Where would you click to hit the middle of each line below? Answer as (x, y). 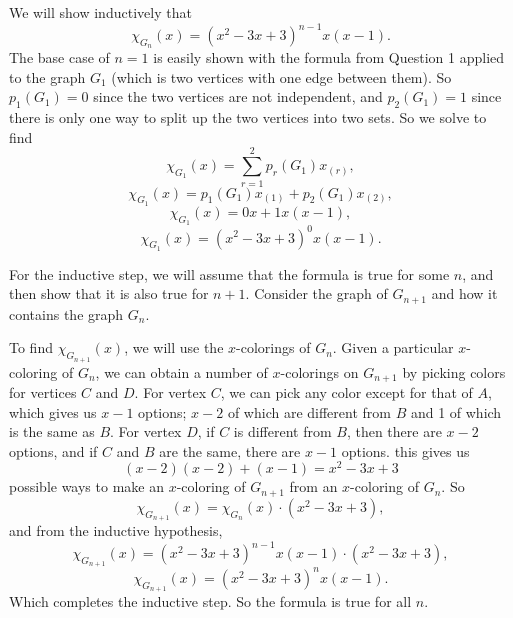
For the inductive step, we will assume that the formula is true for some (229, 273)
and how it (464, 293)
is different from (282, 431)
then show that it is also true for (109, 293)
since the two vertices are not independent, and (238, 96)
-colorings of (273, 347)
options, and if (53, 450)
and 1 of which (456, 411)
